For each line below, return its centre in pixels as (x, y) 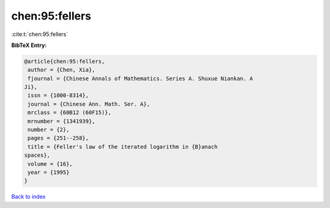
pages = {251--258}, (58, 138)
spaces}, (37, 155)
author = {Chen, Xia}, (62, 70)
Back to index (28, 197)
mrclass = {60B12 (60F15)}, (70, 113)
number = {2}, (49, 130)
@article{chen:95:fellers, (64, 61)
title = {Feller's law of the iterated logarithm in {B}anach (123, 147)
